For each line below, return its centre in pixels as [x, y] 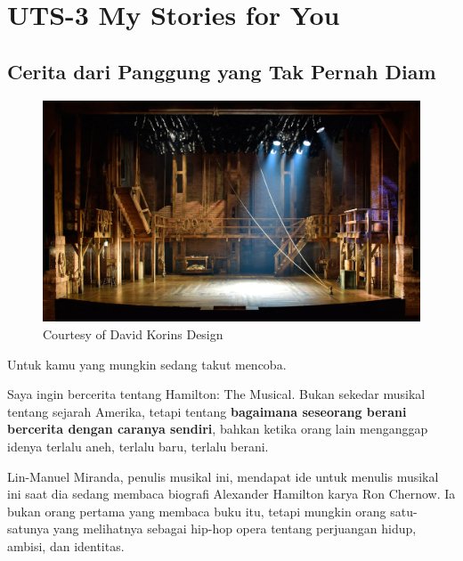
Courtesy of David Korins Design [133, 334]
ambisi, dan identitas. [66, 545]
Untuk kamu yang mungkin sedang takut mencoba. [147, 364]
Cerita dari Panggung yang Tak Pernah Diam [222, 71]
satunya [28, 528]
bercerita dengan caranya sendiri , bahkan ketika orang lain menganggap [218, 429]
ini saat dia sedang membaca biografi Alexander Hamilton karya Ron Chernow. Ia [231, 494]
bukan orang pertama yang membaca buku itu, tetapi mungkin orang [197, 511]
